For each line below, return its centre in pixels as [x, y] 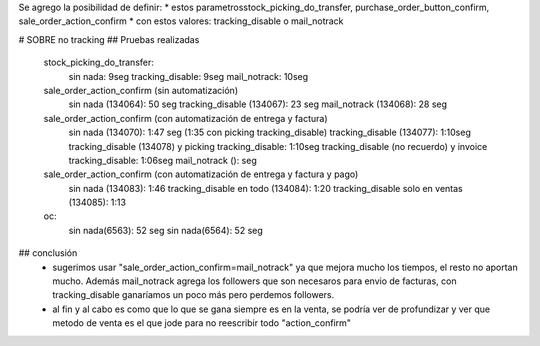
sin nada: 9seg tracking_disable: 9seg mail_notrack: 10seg [188, 76]
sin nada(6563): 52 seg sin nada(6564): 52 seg [166, 230]
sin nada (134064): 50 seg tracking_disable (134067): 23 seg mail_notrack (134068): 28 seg [258, 104]
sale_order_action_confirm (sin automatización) [141, 90]
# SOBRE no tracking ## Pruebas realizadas [109, 39]
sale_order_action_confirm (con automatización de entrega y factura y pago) [201, 174]
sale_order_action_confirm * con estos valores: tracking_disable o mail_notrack [181, 21]
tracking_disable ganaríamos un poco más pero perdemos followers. [193, 295]
